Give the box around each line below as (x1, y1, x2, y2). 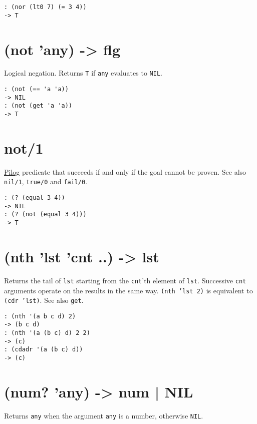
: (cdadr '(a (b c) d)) (4, 346, 83, 353)
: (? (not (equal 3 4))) (4, 211, 87, 218)
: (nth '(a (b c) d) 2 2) (4, 329, 90, 337)
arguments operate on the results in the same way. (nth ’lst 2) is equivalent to (4, 285, 253, 295)
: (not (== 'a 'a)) (4, 86, 69, 93)
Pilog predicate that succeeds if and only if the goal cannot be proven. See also (4, 166, 246, 177)
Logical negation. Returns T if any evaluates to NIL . (4, 68, 162, 78)
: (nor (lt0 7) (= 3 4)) (4, 4, 87, 11)
